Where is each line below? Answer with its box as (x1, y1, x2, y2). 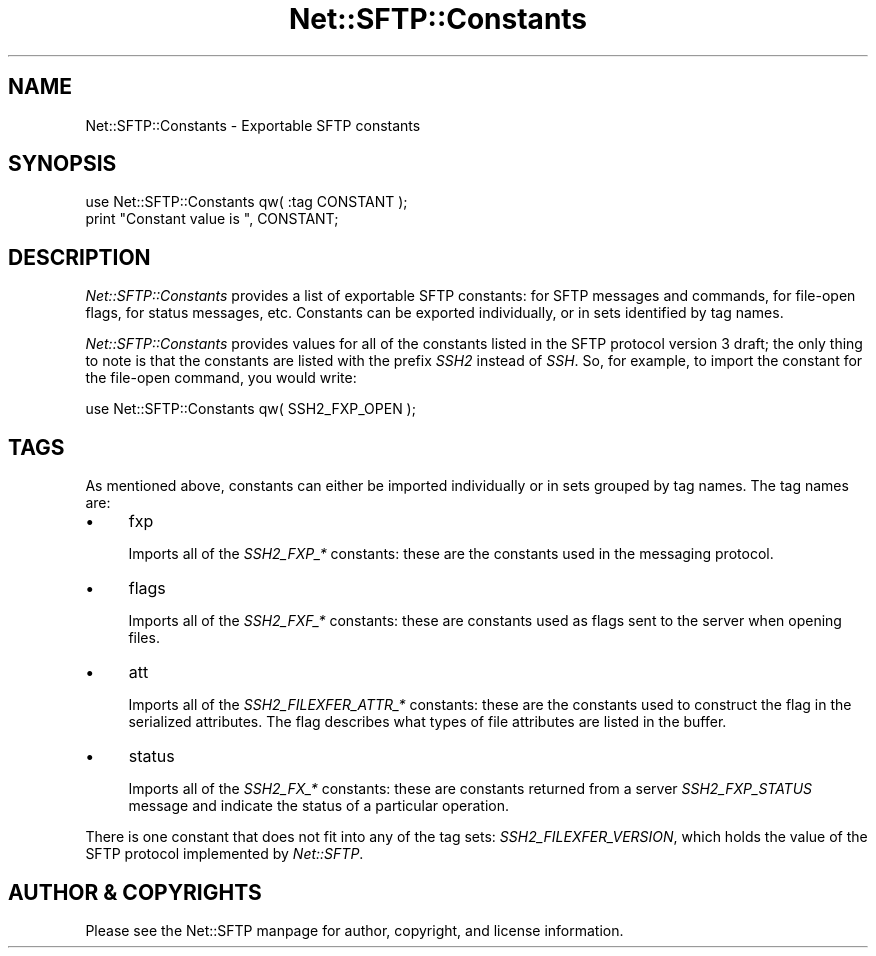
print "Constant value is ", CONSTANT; (85, 210, 339, 228)
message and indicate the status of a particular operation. (128, 797, 510, 815)
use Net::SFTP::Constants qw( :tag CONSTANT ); (85, 193, 408, 211)
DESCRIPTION (8, 244, 151, 270)
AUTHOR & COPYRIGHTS (8, 879, 262, 905)
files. (128, 629, 160, 647)
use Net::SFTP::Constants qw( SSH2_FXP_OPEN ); (85, 400, 416, 418)
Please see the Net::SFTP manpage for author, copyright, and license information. (85, 921, 624, 939)
